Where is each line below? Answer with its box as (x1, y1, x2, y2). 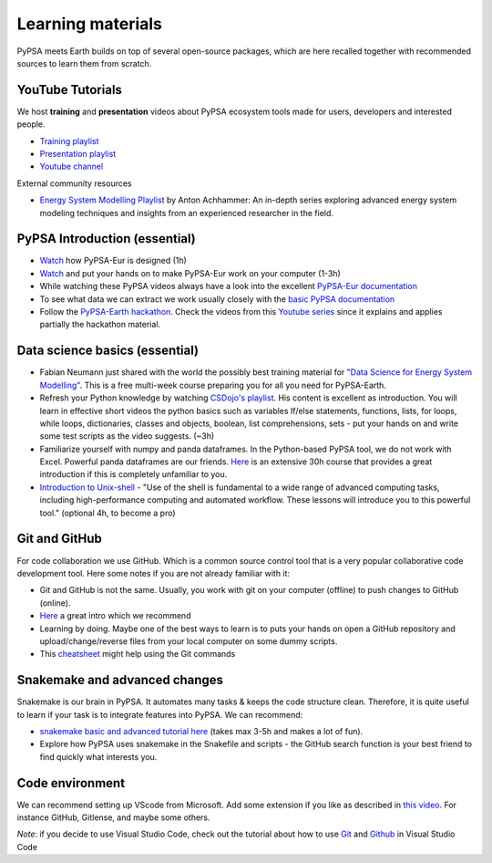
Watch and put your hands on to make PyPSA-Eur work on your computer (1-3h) (39, 267, 341, 278)
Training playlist (39, 135, 99, 146)
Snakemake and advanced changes (16, 672, 223, 688)
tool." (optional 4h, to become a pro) (39, 507, 177, 518)
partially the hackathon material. (39, 319, 161, 330)
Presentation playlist (39, 149, 117, 160)
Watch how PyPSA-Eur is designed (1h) (39, 255, 187, 266)
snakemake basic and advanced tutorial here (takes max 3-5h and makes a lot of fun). (39, 725, 364, 736)
